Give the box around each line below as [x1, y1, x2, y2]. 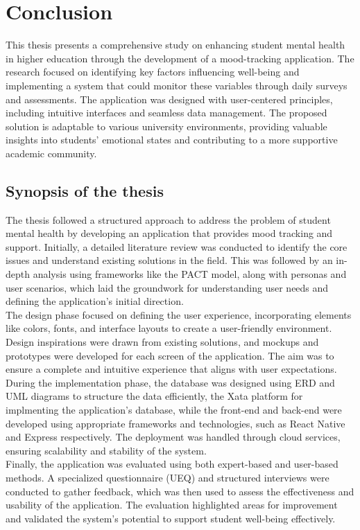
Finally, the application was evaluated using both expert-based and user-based [6, 457, 338, 471]
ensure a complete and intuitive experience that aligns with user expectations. [6, 362, 337, 376]
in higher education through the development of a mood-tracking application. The [6, 51, 354, 65]
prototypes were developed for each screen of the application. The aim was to [6, 348, 334, 362]
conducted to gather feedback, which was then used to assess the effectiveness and [6, 484, 354, 498]
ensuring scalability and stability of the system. [6, 443, 207, 457]
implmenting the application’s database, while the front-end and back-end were [6, 402, 342, 416]
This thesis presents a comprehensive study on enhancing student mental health [6, 37, 345, 52]
